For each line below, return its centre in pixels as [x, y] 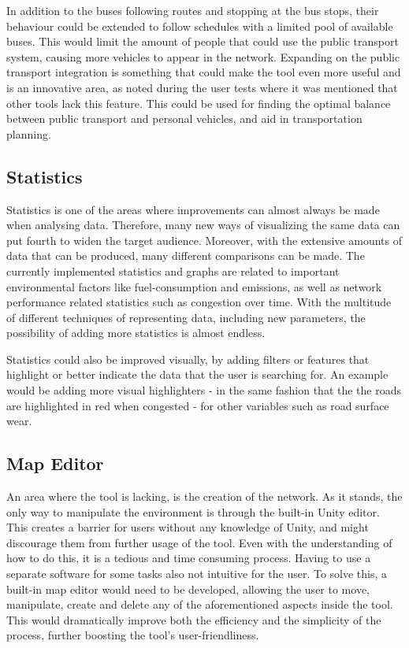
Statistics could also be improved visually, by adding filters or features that [188, 359]
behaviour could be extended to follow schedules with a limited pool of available [200, 26]
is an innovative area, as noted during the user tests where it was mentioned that [202, 87]
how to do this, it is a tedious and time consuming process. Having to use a [189, 558]
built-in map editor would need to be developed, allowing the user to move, [188, 589]
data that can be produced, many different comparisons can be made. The [186, 255]
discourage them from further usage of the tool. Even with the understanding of [199, 542]
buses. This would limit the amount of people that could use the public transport [203, 41]
